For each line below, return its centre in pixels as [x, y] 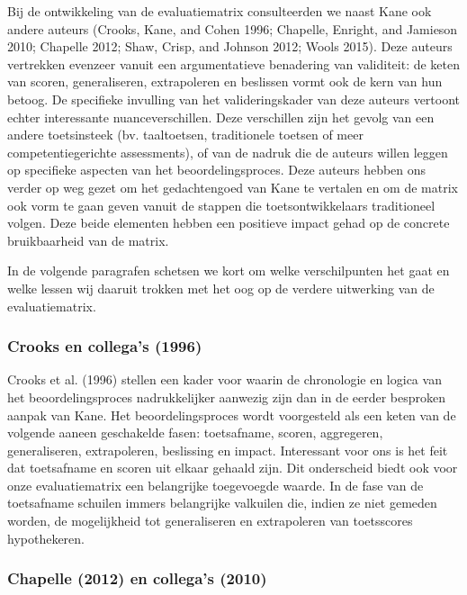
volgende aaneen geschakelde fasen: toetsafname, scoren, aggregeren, [195, 433]
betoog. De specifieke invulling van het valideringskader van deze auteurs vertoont [234, 99]
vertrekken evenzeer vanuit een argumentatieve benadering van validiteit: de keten [234, 63]
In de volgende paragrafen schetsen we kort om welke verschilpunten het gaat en [229, 270]
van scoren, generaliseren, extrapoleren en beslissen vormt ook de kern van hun [225, 81]
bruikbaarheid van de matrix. [88, 240]
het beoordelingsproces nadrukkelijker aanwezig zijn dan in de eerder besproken [227, 397]
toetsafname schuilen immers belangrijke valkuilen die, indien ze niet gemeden [222, 503]
